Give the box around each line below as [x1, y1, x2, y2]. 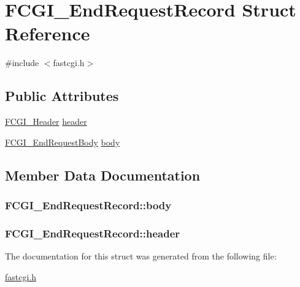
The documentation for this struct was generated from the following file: [5, 250, 277, 263]
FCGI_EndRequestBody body [5, 135, 120, 148]
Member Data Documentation [5, 165, 201, 184]
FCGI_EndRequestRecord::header [5, 225, 180, 240]
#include [5, 56, 39, 69]
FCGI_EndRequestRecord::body [5, 198, 172, 212]
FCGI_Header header [5, 115, 87, 128]
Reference [5, 21, 90, 46]
